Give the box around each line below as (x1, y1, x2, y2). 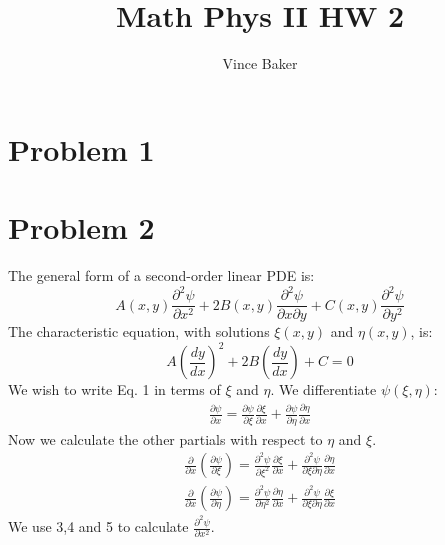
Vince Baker (222, 53, 298, 74)
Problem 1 (8, 128, 155, 169)
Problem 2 (8, 207, 155, 248)
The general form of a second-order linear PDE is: (8, 265, 315, 286)
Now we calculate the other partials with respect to (8, 428, 323, 449)
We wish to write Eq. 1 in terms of (8, 379, 221, 400)
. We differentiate (270, 379, 377, 400)
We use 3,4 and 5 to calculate (8, 516, 189, 537)
